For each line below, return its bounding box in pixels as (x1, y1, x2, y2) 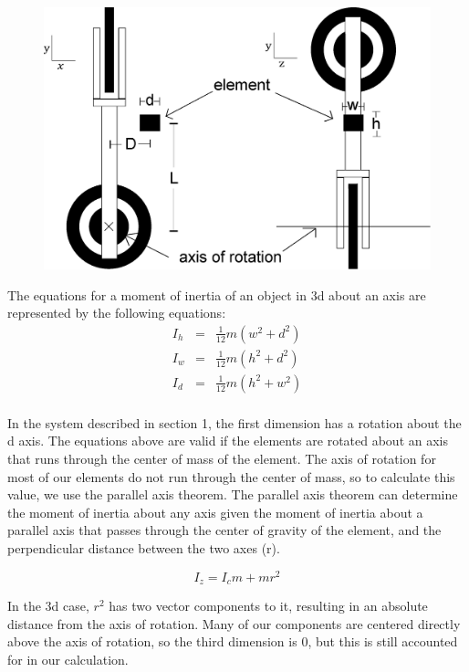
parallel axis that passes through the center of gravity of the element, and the (7, 520, 442, 540)
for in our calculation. (7, 649, 129, 668)
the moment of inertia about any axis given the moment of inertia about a (7, 502, 423, 521)
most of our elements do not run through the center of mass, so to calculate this (7, 467, 455, 486)
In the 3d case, (7, 596, 89, 615)
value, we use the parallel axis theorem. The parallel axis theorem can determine (7, 485, 458, 504)
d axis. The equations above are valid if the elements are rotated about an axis (7, 431, 449, 450)
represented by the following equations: (7, 303, 226, 322)
